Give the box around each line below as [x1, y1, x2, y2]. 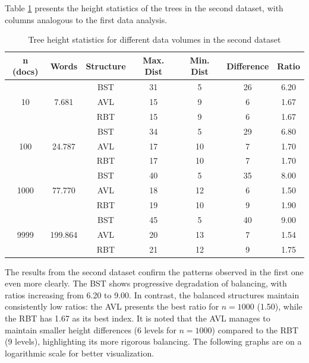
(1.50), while [257, 300, 302, 313]
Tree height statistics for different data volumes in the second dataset [28, 33, 281, 46]
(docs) [12, 65, 39, 78]
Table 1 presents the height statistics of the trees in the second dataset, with [5, 2, 283, 14]
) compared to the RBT [212, 323, 299, 336]
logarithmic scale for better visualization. [5, 346, 154, 359]
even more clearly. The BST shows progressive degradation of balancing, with [5, 277, 287, 289]
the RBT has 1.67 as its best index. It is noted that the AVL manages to [5, 311, 270, 324]
